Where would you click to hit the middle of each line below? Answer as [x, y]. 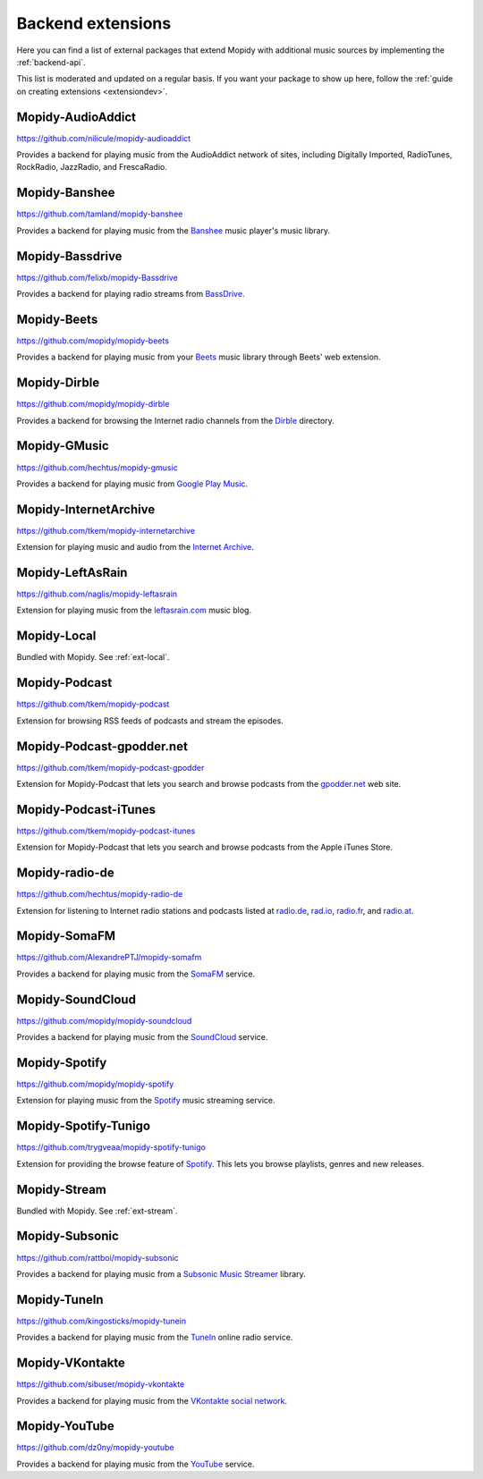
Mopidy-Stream [62, 1189]
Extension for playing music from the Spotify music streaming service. [146, 1101]
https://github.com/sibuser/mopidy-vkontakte [101, 1384]
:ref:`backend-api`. [51, 62]
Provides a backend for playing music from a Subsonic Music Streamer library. [161, 1273]
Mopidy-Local [56, 636]
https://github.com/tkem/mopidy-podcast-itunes [106, 831]
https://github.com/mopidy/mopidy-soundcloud [104, 1020]
